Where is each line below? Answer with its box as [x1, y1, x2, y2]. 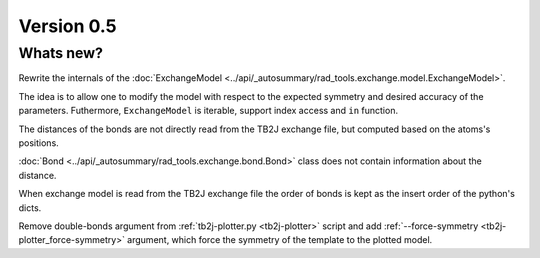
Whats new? [18, 44, 104, 62]
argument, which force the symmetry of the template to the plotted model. [126, 234, 433, 246]
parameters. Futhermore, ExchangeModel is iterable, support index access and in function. [18, 105, 399, 117]
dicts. [18, 201, 42, 214]
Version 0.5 [18, 15, 117, 37]
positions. [18, 136, 59, 149]
